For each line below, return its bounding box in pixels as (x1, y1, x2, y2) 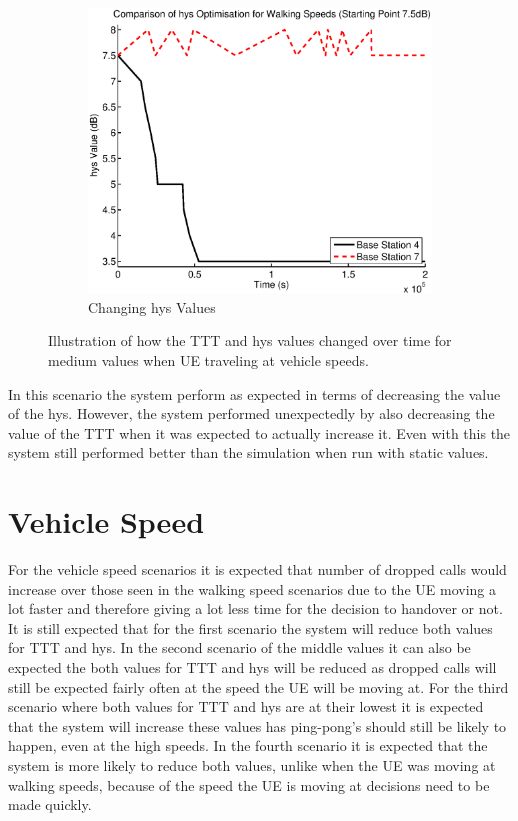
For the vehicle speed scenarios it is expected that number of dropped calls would (8, 559, 507, 580)
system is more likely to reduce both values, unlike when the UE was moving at (8, 755, 496, 776)
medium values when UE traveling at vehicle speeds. (48, 349, 369, 370)
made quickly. (8, 794, 92, 815)
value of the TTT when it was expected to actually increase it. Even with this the (8, 422, 511, 443)
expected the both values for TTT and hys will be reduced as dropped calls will (8, 657, 497, 678)
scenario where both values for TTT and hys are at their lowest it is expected (8, 696, 484, 717)
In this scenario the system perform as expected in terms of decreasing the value (8, 383, 501, 404)
